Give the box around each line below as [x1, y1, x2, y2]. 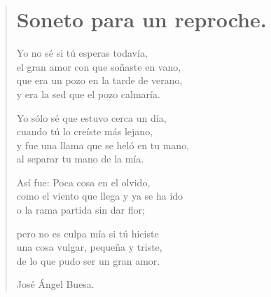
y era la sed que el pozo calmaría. [16, 86, 160, 101]
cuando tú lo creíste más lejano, [16, 124, 153, 139]
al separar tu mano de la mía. [16, 151, 144, 166]
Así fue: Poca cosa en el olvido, [16, 174, 151, 189]
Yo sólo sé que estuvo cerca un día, [16, 110, 167, 125]
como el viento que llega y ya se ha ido [16, 188, 183, 203]
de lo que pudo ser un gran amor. [16, 253, 160, 268]
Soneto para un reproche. [16, 5, 267, 34]
